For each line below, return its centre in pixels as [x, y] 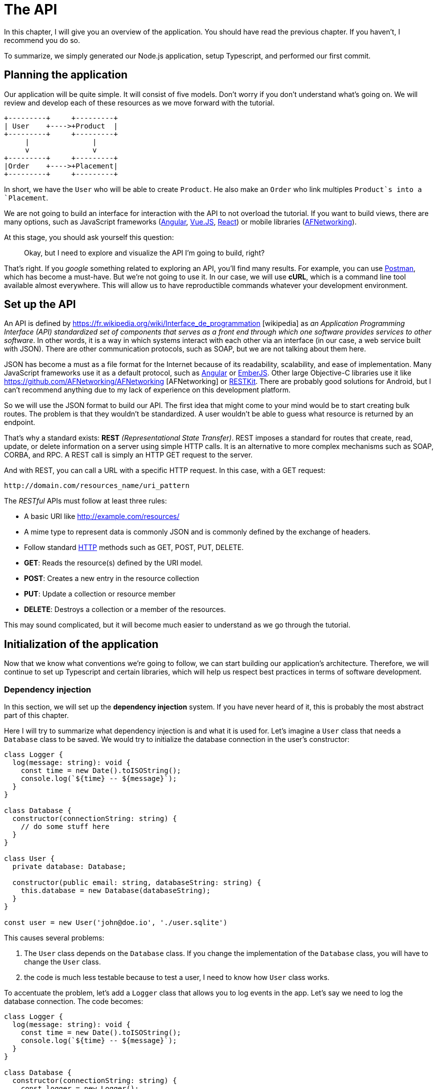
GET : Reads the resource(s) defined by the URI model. [113, 563]
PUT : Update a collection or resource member [100, 594]
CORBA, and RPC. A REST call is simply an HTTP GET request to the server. [128, 455]
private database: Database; [69, 867]
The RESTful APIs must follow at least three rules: [85, 501]
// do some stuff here [65, 827]
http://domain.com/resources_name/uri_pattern [97, 486]
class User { [29, 859]
